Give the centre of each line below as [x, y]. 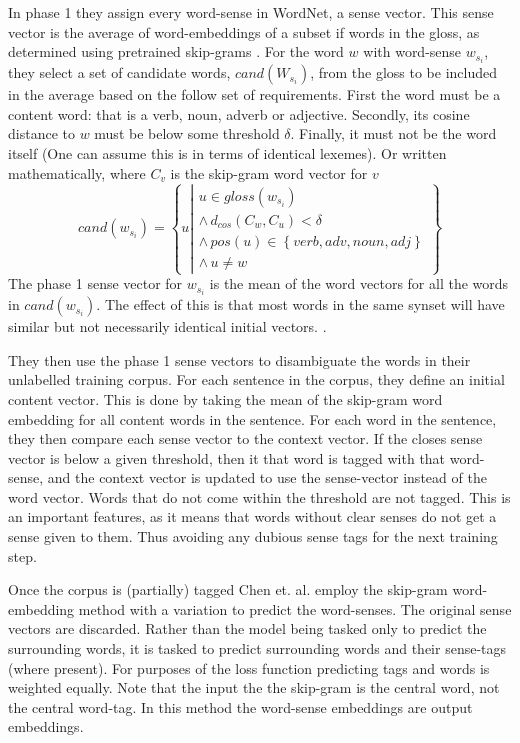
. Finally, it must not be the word [393, 133]
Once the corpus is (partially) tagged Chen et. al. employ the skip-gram [228, 589]
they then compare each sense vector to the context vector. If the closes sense [245, 438]
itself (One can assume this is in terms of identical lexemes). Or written [227, 153]
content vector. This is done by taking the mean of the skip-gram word [225, 398]
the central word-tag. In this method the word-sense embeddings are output [240, 706]
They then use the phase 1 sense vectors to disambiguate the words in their [239, 359]
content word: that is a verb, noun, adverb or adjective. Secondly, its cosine [239, 113]
